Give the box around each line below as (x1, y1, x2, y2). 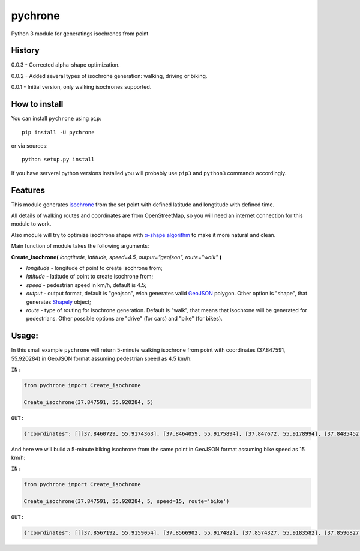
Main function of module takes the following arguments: (11, 242, 149, 250)
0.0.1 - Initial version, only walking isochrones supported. (11, 83, 152, 91)
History (11, 46, 40, 56)
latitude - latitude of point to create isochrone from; (26, 273, 154, 280)
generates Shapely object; (26, 298, 91, 306)
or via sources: (11, 142, 48, 149)
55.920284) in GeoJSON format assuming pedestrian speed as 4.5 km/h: (11, 355, 192, 362)
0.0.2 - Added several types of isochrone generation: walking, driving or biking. (11, 72, 208, 79)
